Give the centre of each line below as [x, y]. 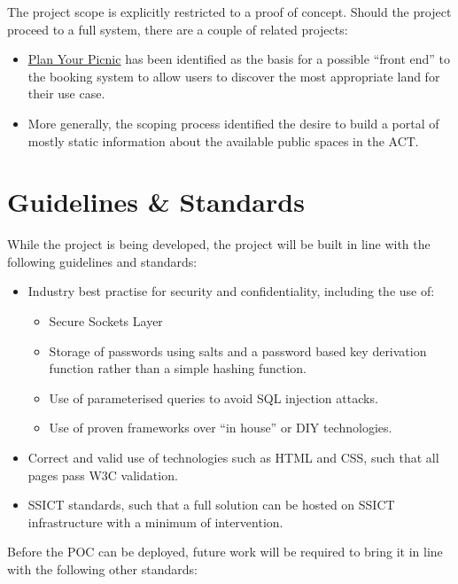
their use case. [66, 93]
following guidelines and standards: [102, 261]
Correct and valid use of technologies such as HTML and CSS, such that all [233, 458]
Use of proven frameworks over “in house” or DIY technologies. [221, 428]
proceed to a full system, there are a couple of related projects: [178, 29]
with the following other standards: [102, 569]
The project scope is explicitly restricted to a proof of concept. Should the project [229, 12]
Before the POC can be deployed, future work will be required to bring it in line [225, 552]
